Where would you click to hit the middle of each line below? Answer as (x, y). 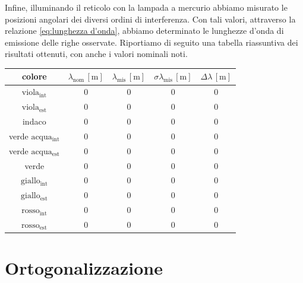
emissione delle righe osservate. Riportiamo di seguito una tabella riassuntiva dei (151, 42)
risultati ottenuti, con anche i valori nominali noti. (96, 54)
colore (34, 76)
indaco (34, 121)
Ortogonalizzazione (84, 268)
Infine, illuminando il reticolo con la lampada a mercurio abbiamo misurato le (146, 7)
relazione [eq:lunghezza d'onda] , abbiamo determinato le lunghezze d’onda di (144, 31)
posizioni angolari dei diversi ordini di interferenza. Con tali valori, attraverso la (150, 19)
